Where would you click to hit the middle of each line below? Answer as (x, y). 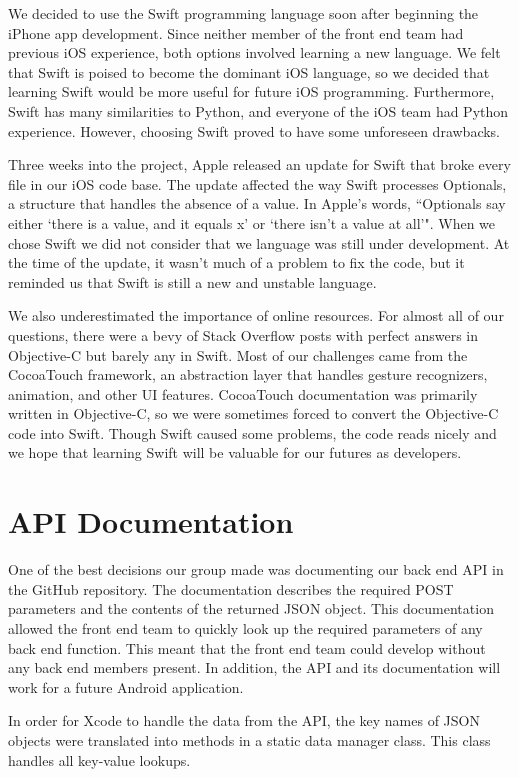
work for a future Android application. (126, 686)
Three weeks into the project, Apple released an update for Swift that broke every (259, 164)
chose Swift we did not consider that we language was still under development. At (259, 242)
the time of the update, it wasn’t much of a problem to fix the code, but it (236, 262)
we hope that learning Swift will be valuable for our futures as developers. (235, 452)
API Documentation (151, 521)
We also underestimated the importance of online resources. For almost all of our (256, 315)
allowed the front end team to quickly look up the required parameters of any (245, 627)
